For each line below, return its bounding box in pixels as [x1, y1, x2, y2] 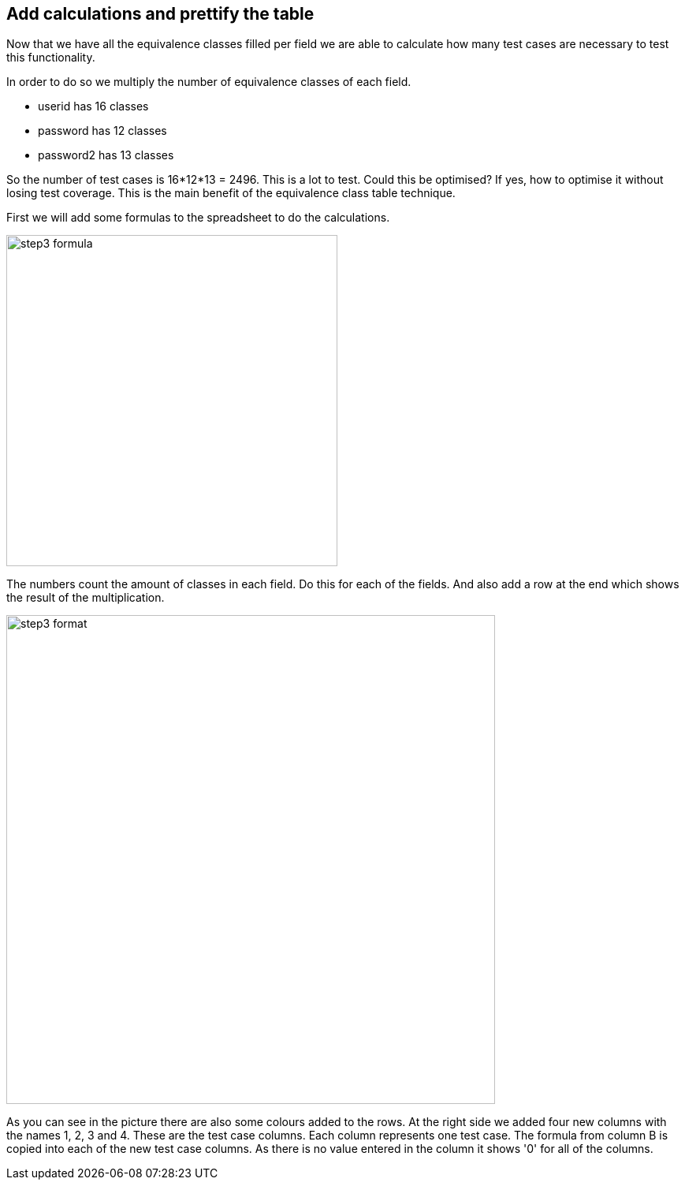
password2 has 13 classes [38, 148, 174, 162]
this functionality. [6, 50, 95, 65]
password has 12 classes [38, 124, 167, 138]
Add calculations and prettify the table [6, 4, 315, 24]
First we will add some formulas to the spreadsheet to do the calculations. [6, 211, 390, 225]
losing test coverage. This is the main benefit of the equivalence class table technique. [6, 186, 456, 200]
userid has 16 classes [38, 99, 149, 114]
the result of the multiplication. [6, 591, 165, 605]
